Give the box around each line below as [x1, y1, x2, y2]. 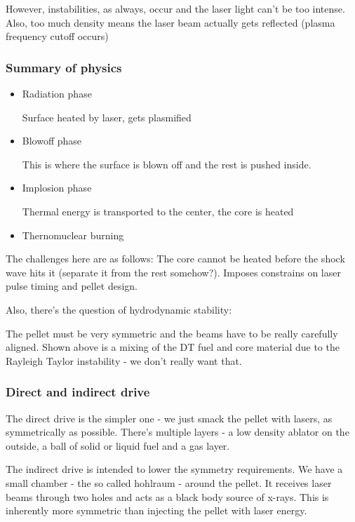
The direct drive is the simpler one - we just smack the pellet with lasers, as [6, 410, 333, 425]
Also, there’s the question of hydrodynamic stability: [6, 302, 232, 316]
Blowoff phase [22, 133, 82, 148]
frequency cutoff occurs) [6, 29, 109, 43]
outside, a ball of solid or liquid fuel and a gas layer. [6, 438, 230, 453]
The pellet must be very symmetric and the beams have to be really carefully [6, 326, 338, 340]
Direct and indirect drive [6, 383, 150, 401]
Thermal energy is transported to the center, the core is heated [22, 203, 294, 218]
